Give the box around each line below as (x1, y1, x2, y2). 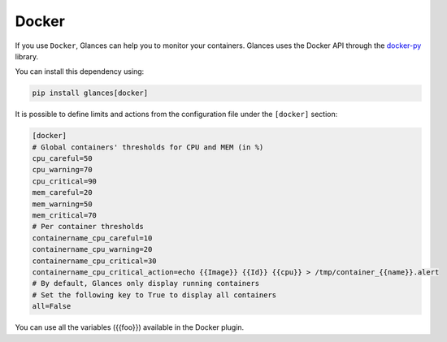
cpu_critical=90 (32, 176, 98, 186)
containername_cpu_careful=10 (32, 233, 153, 243)
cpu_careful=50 (32, 154, 93, 163)
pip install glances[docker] (32, 89, 149, 97)
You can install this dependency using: (15, 67, 145, 76)
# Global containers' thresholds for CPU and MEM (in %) (32, 142, 264, 152)
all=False (32, 301, 72, 311)
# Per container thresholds (32, 222, 144, 232)
